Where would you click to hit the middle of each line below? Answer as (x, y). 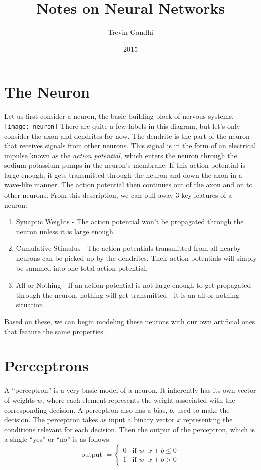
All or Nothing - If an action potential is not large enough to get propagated (134, 285)
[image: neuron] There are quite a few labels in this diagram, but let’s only (122, 125)
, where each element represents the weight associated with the (139, 399)
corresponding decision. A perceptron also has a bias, (86, 409)
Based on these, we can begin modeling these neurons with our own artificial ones (130, 321)
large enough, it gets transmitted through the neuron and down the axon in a (123, 175)
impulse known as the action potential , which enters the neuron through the (121, 155)
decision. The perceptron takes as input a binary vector (89, 419)
